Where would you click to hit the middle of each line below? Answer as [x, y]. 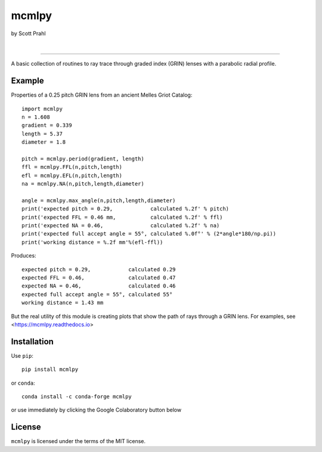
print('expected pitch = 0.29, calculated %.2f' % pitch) [126, 209]
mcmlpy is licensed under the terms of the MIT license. [78, 441]
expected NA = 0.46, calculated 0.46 [99, 286]
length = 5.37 [42, 134]
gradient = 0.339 [47, 126]
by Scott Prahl [28, 33]
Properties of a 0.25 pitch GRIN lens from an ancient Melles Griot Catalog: [102, 95]
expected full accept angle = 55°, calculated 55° [97, 294]
